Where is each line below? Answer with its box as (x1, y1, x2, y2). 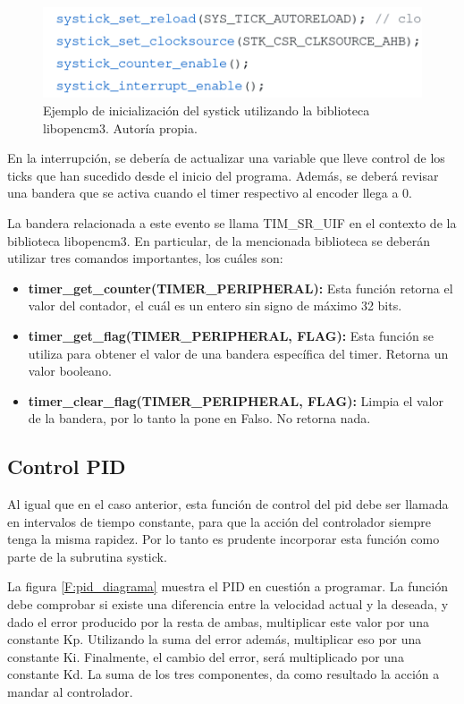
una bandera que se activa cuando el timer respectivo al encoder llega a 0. (7, 183, 412, 202)
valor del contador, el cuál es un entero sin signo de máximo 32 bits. (28, 296, 402, 315)
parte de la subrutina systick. (7, 547, 167, 565)
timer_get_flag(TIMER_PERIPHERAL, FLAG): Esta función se (28, 326, 434, 344)
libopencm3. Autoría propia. (43, 118, 198, 137)
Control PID (7, 453, 126, 480)
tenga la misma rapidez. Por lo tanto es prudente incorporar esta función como (7, 530, 440, 548)
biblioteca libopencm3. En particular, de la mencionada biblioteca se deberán (7, 231, 430, 250)
